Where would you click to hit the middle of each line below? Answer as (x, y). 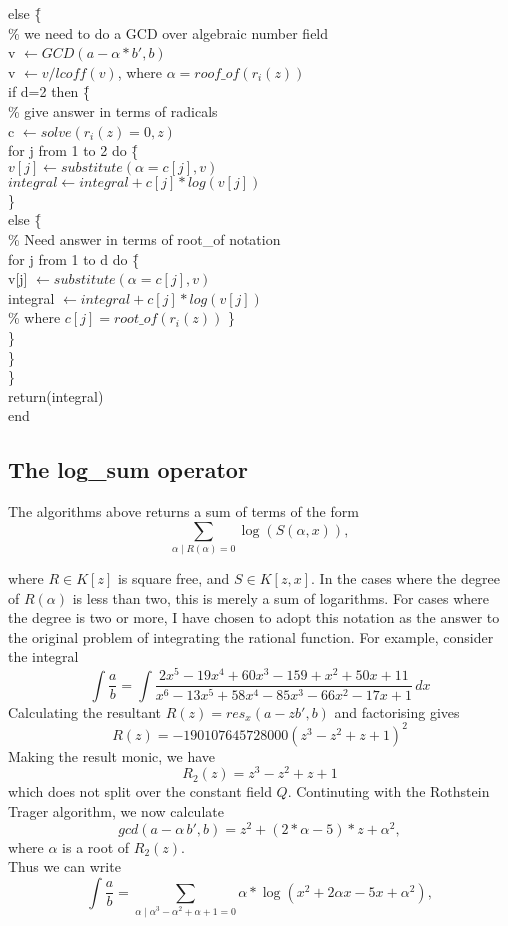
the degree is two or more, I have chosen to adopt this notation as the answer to (254, 617)
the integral (43, 656)
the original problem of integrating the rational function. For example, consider (251, 636)
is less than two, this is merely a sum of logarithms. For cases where (280, 597)
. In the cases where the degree (405, 578)
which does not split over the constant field (140, 791)
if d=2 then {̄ (49, 91)
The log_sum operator (128, 469)
